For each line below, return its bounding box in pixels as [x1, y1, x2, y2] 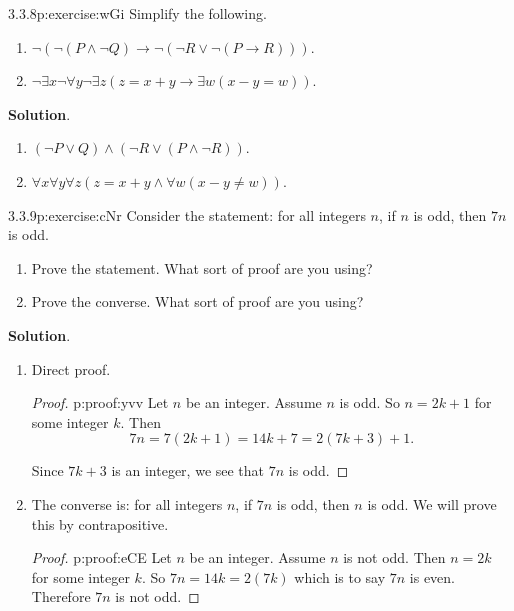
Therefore [31, 586, 91, 607]
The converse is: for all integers [31, 493, 223, 514]
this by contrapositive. [31, 513, 169, 534]
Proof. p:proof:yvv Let [31, 392, 169, 413]
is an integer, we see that [111, 460, 265, 481]
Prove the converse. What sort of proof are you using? [31, 291, 364, 312]
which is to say [294, 566, 386, 587]
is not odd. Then [343, 547, 446, 568]
